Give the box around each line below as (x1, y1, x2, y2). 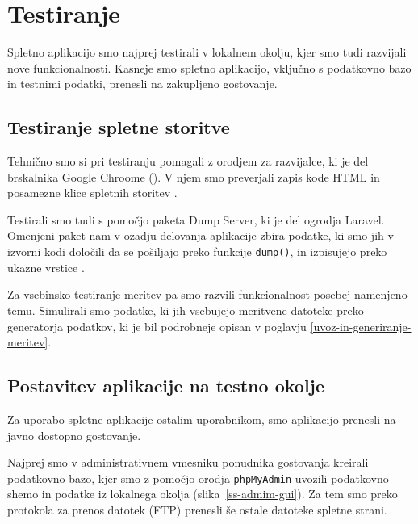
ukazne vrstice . (7, 258, 85, 275)
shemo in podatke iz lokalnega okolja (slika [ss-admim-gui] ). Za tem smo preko (7, 485, 398, 502)
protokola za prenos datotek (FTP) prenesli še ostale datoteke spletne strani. (7, 501, 387, 518)
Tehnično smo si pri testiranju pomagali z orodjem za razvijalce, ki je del (7, 153, 369, 170)
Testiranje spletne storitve (7, 115, 230, 140)
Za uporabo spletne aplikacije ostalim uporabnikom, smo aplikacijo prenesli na (7, 410, 396, 427)
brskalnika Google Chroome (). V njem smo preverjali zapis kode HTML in (7, 168, 380, 185)
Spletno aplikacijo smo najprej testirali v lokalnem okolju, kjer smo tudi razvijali (7, 44, 407, 61)
